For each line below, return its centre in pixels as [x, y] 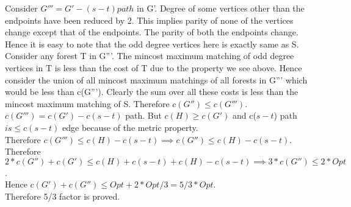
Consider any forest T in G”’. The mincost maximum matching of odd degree [150, 56]
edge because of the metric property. [130, 127]
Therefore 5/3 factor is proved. [63, 196]
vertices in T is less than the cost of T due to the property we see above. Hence [154, 67]
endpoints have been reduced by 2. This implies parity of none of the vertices [149, 20]
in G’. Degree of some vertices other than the [221, 8]
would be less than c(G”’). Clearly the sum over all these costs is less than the [152, 92]
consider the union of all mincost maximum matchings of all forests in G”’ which [156, 79]
